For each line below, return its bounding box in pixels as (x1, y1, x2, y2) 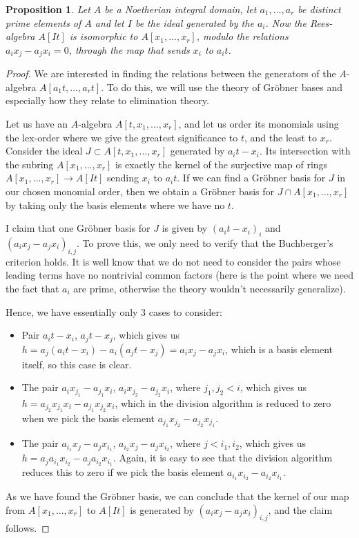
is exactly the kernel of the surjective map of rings (115, 157, 328, 171)
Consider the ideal (6, 143, 83, 158)
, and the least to (244, 130, 318, 144)
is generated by (130, 502, 194, 517)
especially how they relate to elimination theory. (6, 93, 209, 108)
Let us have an (6, 117, 68, 131)
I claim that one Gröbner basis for (6, 221, 151, 235)
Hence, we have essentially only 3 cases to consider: (6, 304, 222, 319)
